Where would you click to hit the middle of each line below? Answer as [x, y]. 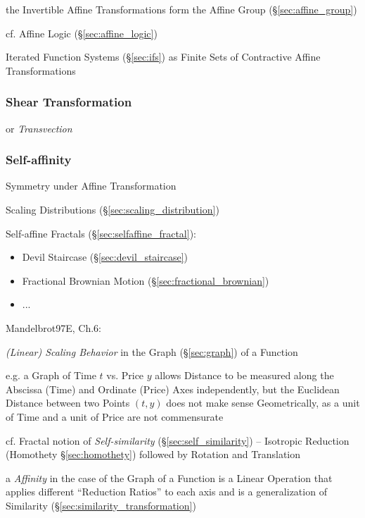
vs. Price [125, 375]
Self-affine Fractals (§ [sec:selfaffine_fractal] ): [101, 233]
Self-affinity [39, 160]
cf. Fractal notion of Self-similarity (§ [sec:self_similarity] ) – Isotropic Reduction [178, 440]
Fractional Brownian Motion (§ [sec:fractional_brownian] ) [146, 280]
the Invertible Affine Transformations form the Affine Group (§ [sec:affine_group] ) [181, 9]
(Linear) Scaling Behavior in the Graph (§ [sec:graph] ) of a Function [152, 351]
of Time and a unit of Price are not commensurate [115, 416]
